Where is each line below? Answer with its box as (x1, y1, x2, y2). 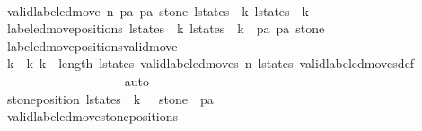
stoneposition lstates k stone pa (6, 89, 214, 108)
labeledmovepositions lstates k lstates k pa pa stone (6, 19, 325, 38)
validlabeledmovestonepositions (6, 107, 179, 126)
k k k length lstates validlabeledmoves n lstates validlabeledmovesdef (6, 54, 415, 73)
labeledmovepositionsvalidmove (6, 36, 178, 55)
